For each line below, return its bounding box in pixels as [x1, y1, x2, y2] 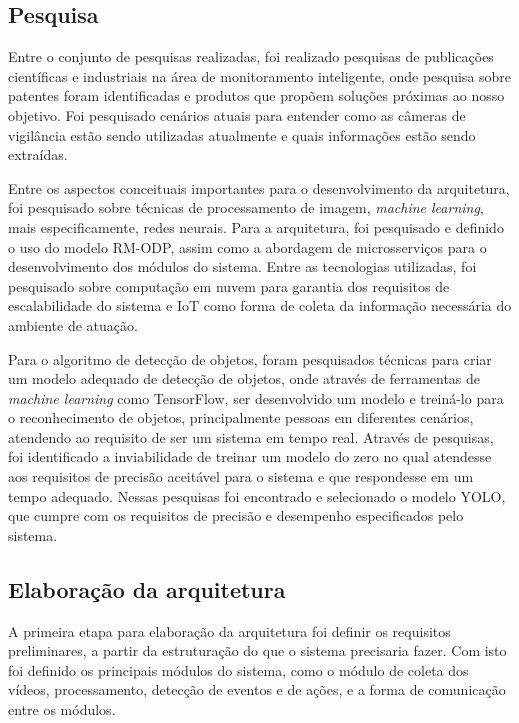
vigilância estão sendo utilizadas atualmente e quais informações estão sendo [8, 124, 476, 145]
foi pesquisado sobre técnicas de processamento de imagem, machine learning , [8, 197, 484, 218]
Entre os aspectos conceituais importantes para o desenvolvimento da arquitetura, [8, 177, 510, 198]
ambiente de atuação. [8, 314, 138, 335]
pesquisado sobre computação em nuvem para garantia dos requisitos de [8, 275, 450, 296]
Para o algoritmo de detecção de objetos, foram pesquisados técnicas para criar [8, 348, 492, 369]
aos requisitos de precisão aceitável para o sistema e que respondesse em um [8, 466, 474, 487]
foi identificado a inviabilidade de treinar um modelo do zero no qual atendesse [8, 446, 492, 467]
